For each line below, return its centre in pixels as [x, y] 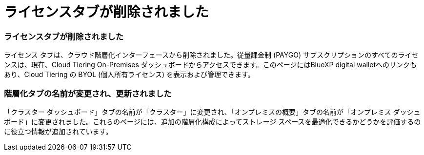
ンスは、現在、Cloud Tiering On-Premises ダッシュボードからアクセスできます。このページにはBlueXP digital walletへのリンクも [211, 65]
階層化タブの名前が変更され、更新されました [88, 93]
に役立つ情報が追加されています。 [58, 131]
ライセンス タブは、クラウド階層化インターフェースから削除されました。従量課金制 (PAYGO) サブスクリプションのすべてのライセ [211, 55]
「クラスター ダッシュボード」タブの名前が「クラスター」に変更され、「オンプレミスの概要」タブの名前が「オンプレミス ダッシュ [212, 112]
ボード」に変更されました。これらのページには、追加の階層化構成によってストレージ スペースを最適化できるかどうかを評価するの [212, 121]
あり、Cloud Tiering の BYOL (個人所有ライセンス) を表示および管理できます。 [129, 75]
